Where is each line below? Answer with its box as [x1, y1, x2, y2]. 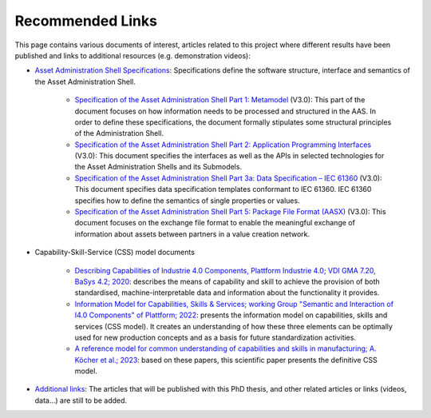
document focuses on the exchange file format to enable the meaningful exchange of [74, 218, 355, 228]
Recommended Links [14, 12, 157, 30]
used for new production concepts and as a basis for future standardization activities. [74, 332, 357, 342]
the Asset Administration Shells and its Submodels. [74, 162, 243, 172]
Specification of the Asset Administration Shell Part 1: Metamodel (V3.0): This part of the [74, 95, 366, 105]
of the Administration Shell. [74, 129, 164, 138]
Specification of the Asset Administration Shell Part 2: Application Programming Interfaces [74, 140, 371, 149]
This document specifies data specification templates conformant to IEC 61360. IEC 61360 [74, 185, 372, 194]
